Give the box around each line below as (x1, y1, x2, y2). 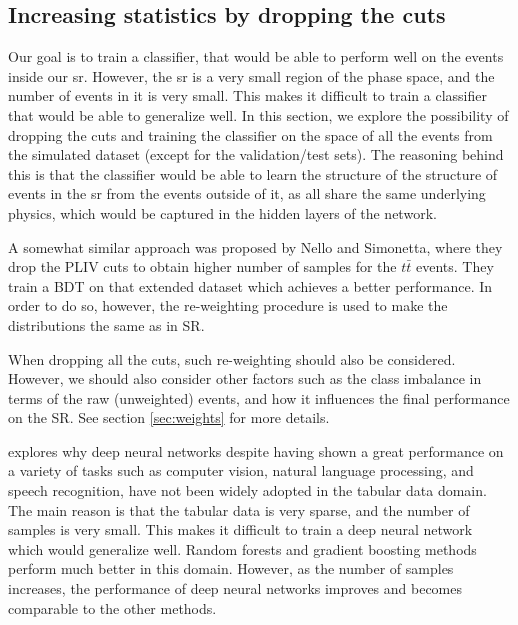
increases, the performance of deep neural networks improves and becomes (8, 578, 463, 599)
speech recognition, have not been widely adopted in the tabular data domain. (8, 480, 487, 501)
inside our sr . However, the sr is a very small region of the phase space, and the (8, 65, 495, 86)
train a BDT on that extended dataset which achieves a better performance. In (8, 275, 493, 296)
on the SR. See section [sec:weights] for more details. (8, 407, 330, 428)
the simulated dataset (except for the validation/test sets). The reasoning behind (8, 144, 504, 165)
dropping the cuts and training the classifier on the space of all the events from (8, 124, 493, 145)
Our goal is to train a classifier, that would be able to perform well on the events (8, 46, 504, 67)
